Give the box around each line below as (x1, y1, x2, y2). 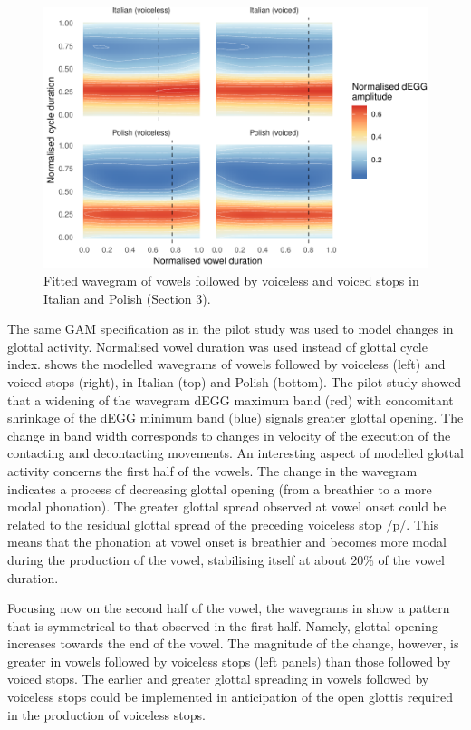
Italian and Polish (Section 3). (43, 288, 211, 307)
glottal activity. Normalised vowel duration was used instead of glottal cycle (7, 336, 428, 355)
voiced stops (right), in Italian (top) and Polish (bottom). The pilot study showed (7, 372, 462, 391)
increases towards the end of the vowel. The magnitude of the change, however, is (7, 634, 459, 653)
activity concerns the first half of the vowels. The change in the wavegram (7, 461, 418, 480)
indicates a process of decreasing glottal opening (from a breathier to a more (7, 479, 432, 498)
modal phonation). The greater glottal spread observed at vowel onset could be (7, 497, 447, 516)
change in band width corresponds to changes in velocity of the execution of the (7, 425, 451, 444)
